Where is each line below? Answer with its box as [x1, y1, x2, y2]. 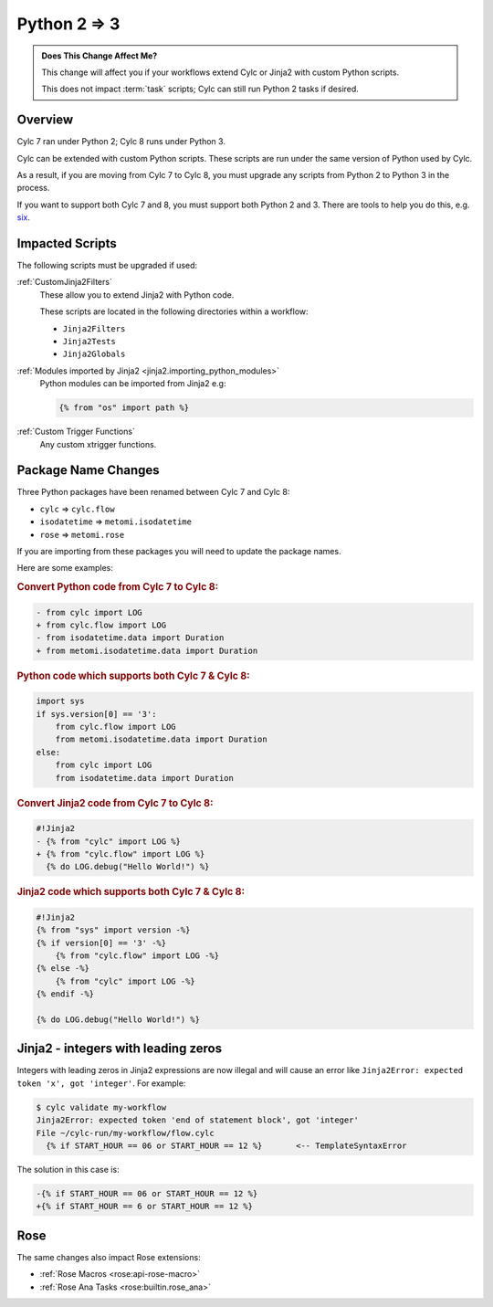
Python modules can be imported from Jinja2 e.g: [39, 378, 226, 389]
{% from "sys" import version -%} [36, 925, 191, 935]
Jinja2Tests [62, 336, 116, 347]
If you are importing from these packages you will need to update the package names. [16, 546, 341, 557]
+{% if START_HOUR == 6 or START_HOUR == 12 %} [36, 1201, 253, 1212]
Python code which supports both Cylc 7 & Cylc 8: [16, 669, 250, 682]
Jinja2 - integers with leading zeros [16, 1041, 223, 1057]
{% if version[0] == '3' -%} [36, 937, 167, 948]
